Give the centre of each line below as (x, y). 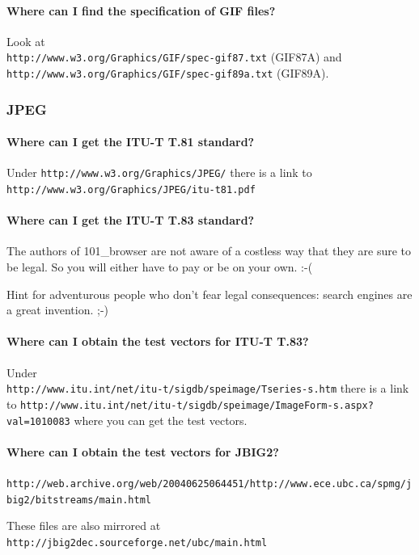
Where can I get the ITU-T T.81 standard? (131, 142)
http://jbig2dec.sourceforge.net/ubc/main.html (137, 542)
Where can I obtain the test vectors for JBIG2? (143, 451)
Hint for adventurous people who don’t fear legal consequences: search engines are (209, 294)
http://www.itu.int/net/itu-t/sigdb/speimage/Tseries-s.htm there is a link (208, 388)
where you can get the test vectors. (161, 420)
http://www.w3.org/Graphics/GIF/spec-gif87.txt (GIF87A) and (174, 57)
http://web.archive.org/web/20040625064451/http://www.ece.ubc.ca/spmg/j (209, 484)
